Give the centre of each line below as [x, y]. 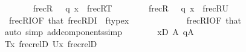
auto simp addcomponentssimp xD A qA [99, 32]
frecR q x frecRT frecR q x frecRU [131, 8]
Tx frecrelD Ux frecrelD [51, 43]
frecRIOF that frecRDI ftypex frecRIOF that [125, 20]
